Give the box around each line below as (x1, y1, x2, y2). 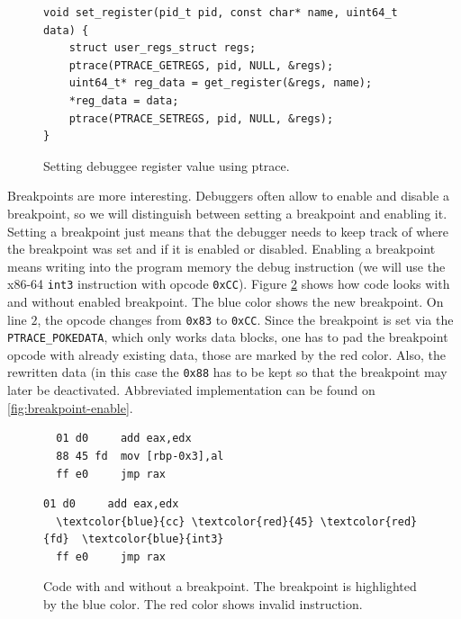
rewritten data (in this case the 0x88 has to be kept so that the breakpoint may (7, 363, 447, 381)
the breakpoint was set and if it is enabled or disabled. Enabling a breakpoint (7, 239, 436, 258)
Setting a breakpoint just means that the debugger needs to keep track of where (7, 221, 448, 240)
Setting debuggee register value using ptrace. (43, 156, 290, 175)
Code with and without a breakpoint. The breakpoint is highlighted (43, 577, 417, 596)
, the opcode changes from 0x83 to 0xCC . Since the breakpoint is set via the (37, 309, 454, 328)
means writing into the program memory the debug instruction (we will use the (7, 256, 446, 275)
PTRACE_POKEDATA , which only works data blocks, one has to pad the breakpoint (7, 327, 448, 346)
